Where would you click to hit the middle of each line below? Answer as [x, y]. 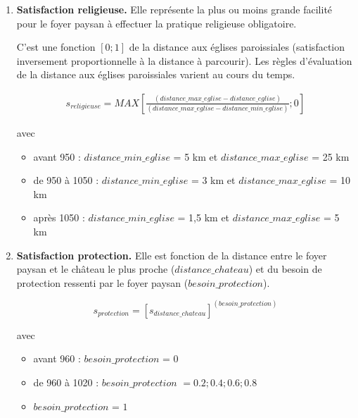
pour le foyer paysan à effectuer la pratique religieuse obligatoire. [156, 23]
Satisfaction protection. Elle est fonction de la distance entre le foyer [172, 255]
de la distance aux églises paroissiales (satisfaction [237, 47]
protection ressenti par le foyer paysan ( [102, 282]
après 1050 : [59, 217]
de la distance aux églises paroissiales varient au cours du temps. [156, 74]
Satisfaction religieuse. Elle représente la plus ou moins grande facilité [174, 9]
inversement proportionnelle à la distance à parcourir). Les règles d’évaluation [184, 60]
